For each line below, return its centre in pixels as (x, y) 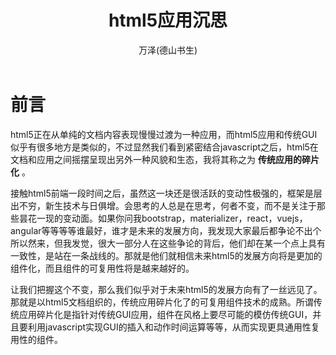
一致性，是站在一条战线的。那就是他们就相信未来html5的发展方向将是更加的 (166, 255)
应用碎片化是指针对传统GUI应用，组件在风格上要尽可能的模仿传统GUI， (165, 314)
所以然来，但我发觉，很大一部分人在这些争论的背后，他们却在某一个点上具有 (168, 243)
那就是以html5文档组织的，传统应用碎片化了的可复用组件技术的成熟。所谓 (162, 302)
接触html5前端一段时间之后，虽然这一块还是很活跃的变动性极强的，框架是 (162, 193)
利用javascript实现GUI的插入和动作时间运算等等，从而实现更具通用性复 (173, 327)
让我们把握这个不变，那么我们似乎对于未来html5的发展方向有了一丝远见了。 (166, 289)
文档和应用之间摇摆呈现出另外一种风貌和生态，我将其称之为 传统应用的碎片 (165, 159)
